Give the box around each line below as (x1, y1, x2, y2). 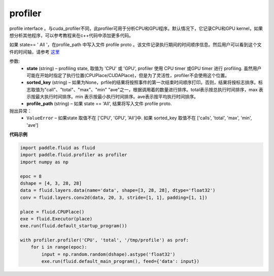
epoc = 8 (20, 173, 42, 179)
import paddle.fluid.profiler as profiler (20, 152, 127, 158)
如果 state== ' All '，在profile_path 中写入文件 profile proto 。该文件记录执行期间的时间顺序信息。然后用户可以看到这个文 (9, 42, 262, 48)
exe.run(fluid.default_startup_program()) (20, 223, 127, 229)
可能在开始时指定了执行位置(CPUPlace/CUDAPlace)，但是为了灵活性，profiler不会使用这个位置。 (26, 72, 229, 78)
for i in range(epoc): (30, 244, 87, 250)
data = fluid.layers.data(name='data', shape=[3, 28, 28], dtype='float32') (20, 188, 216, 193)
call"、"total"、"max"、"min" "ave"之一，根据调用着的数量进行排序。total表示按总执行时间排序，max (46, 86, 258, 92)
